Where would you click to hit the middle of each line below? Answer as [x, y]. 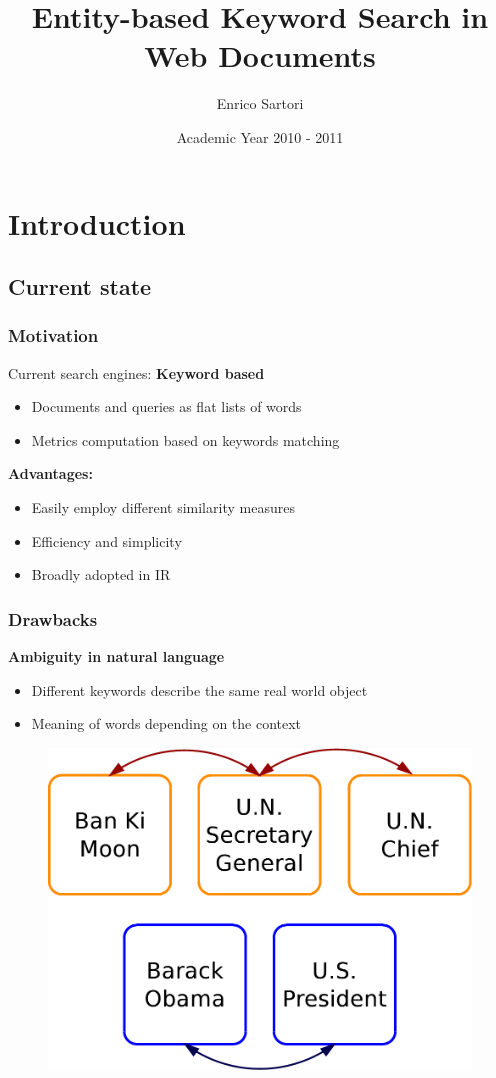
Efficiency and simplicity [106, 540]
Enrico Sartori [260, 103]
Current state [80, 286]
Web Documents [260, 55]
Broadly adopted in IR [101, 574]
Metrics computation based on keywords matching [185, 439]
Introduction [97, 222]
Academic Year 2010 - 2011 [260, 136]
